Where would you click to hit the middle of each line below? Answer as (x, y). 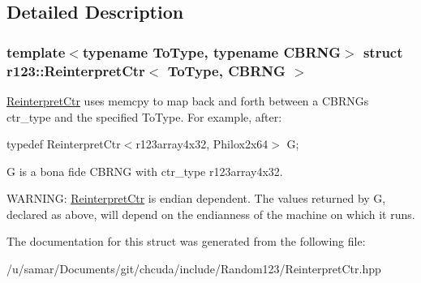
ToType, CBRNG (226, 70)
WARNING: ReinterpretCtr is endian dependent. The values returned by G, (196, 198)
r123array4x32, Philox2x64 (202, 144)
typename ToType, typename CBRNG (212, 51)
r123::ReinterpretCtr (76, 70)
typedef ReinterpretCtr (64, 144)
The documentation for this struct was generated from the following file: (186, 241)
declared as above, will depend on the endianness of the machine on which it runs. (211, 214)
